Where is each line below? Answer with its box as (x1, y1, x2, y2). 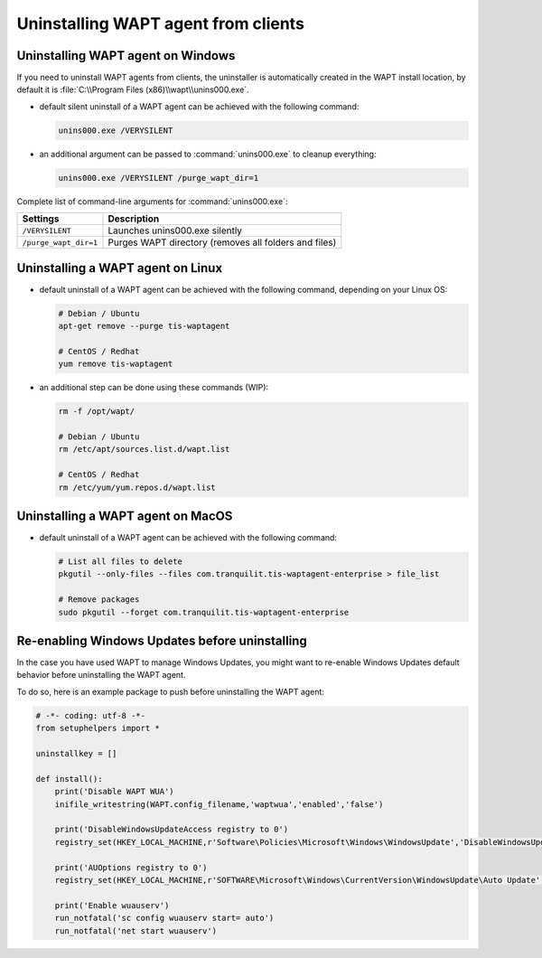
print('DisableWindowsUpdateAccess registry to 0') (54, 824, 289, 835)
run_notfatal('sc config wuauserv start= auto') (54, 913, 275, 924)
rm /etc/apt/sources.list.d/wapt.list (58, 444, 230, 455)
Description (107, 212, 160, 225)
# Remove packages (58, 595, 140, 605)
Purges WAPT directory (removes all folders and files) (107, 236, 337, 249)
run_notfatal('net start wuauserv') (54, 925, 217, 935)
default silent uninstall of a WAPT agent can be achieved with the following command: (39, 100, 360, 112)
